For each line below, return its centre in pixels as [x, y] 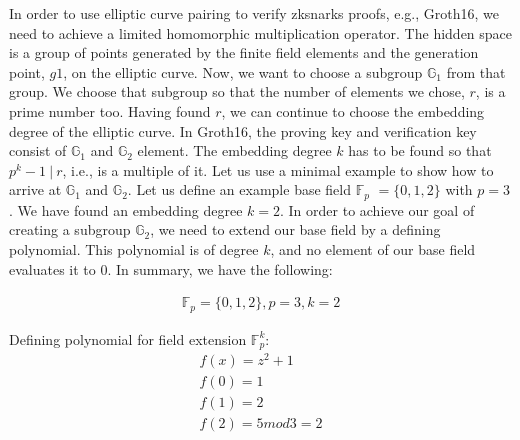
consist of [38, 150]
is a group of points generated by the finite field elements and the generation [244, 52]
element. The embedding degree [234, 150]
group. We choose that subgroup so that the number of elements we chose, [237, 91]
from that [476, 71]
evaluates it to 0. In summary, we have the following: [171, 268]
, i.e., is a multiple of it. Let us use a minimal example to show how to [278, 169]
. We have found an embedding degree [126, 209]
